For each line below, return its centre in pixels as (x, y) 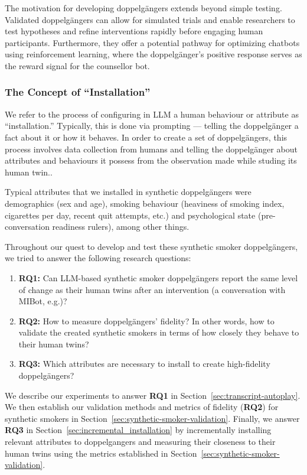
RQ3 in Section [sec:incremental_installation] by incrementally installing (138, 430)
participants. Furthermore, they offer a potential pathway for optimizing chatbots (152, 42)
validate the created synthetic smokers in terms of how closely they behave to (159, 332)
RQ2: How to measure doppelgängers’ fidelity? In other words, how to (146, 321)
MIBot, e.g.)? (43, 301)
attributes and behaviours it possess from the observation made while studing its (151, 160)
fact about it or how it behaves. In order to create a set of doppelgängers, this (146, 137)
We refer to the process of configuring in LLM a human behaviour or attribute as (152, 114)
